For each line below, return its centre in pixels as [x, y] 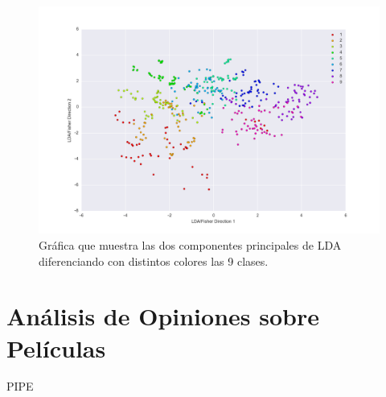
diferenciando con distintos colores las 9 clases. [154, 261]
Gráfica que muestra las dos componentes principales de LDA [190, 244]
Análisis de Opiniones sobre [163, 316]
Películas [56, 347]
